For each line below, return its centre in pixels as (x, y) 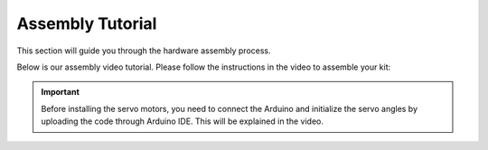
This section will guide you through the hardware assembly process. (144, 51)
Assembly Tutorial (87, 23)
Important (61, 92)
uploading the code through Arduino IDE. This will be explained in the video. (183, 121)
